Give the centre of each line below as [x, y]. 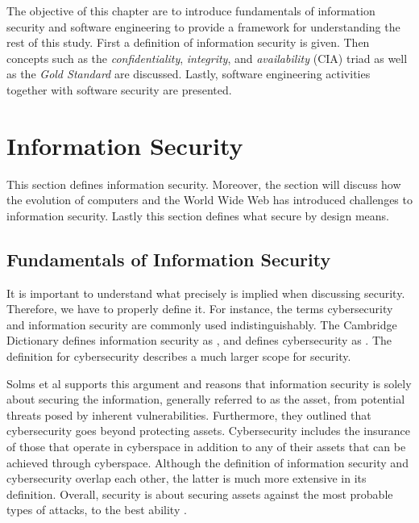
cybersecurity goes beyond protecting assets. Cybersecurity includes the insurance [208, 431]
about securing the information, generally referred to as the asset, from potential [206, 399]
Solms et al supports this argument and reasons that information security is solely [209, 383]
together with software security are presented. [119, 89]
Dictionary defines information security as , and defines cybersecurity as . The [199, 340]
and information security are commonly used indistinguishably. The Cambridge [202, 324]
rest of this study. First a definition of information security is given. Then [188, 42]
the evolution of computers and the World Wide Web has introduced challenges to [209, 200]
